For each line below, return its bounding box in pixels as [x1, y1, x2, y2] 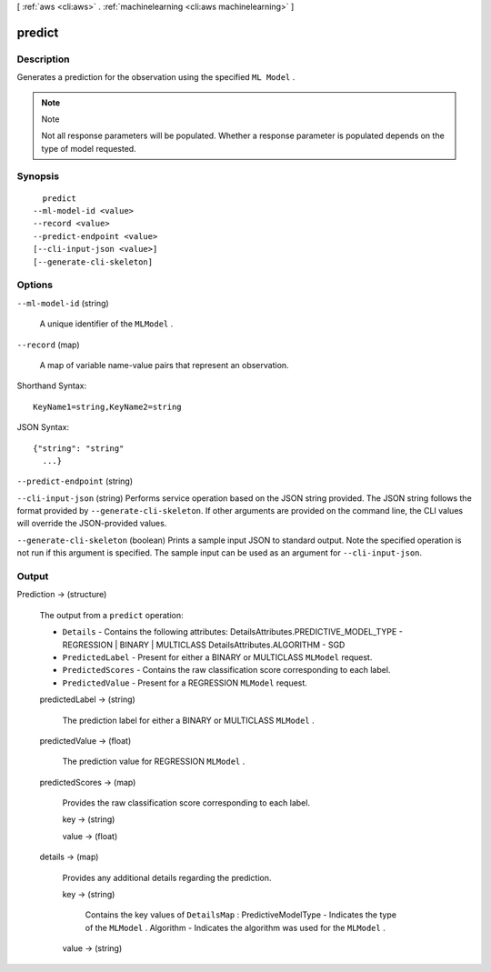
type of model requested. [41, 143, 136, 154]
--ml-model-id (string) [16, 297, 109, 308]
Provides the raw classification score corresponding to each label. [62, 797, 311, 808]
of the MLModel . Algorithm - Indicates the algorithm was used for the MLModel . [85, 922, 386, 933]
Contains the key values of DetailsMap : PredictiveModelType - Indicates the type [85, 909, 397, 920]
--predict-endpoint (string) [16, 476, 134, 486]
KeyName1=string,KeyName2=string [33, 401, 182, 412]
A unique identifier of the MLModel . [39, 318, 174, 329]
